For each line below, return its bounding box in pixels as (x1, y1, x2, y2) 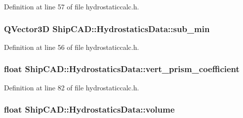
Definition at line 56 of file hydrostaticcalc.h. (4, 41, 139, 52)
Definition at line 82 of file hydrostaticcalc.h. (4, 82, 139, 92)
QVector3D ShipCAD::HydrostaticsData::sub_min (4, 22, 210, 35)
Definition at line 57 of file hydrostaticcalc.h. (4, 1, 139, 11)
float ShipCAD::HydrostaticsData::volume (4, 103, 175, 116)
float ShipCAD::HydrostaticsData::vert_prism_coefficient (4, 63, 240, 75)
